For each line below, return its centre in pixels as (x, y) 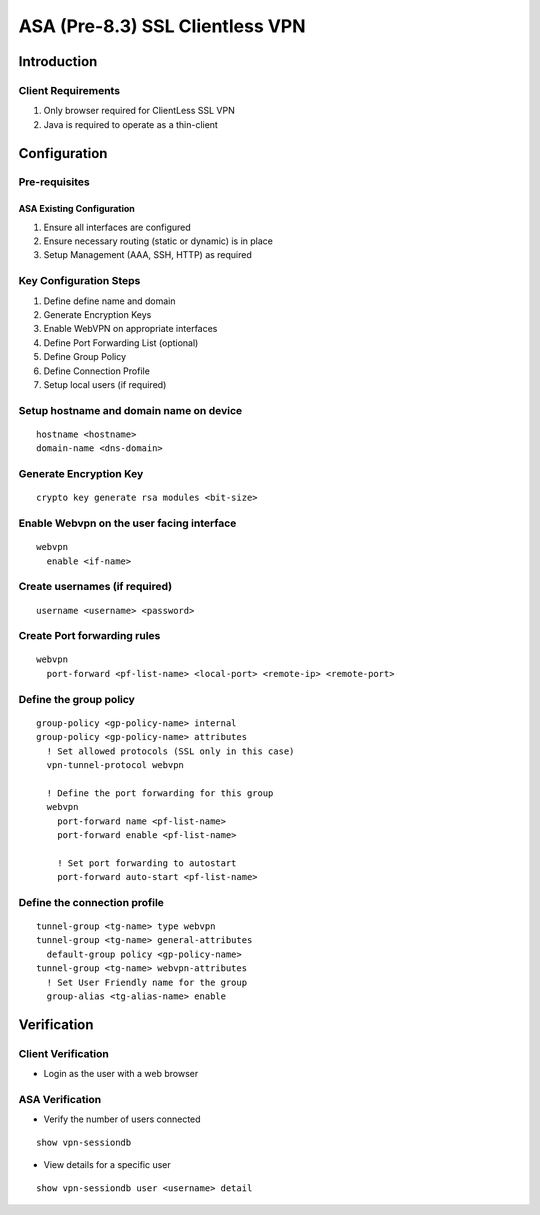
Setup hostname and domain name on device (130, 410)
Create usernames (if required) (95, 587)
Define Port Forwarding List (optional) (121, 342)
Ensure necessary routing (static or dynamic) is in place (158, 241)
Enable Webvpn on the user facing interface (127, 523)
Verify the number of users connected (122, 1119)
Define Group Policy (85, 357)
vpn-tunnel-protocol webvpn (115, 765)
